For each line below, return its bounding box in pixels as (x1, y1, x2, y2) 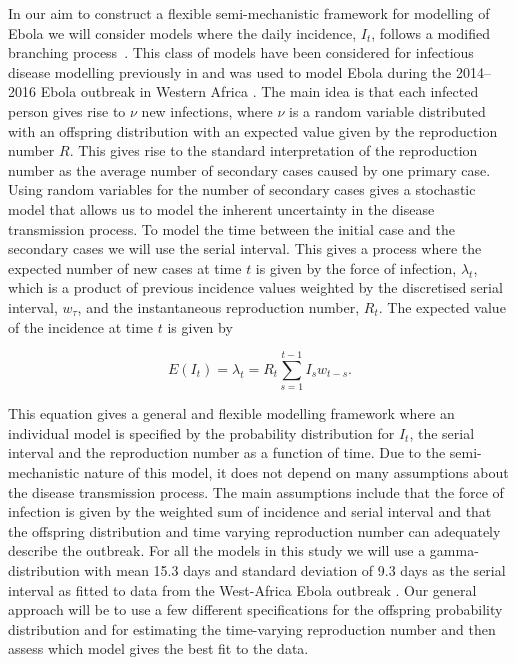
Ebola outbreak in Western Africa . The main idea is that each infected (40, 81, 479, 102)
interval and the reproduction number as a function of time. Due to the (8, 442, 446, 463)
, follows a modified (371, 22, 490, 43)
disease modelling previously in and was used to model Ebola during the (8, 61, 452, 82)
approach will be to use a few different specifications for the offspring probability (8, 599, 503, 620)
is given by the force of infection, (255, 257, 457, 278)
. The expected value (378, 296, 506, 317)
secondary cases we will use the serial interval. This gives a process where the (8, 238, 482, 259)
